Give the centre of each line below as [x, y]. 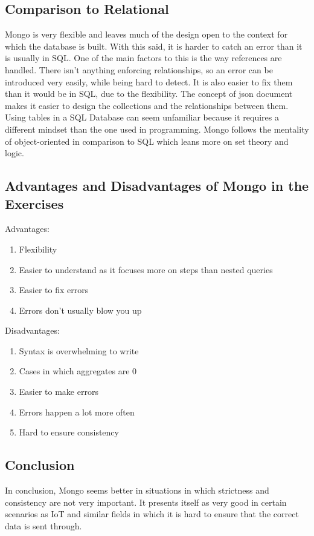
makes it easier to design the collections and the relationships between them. [147, 105]
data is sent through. [43, 525]
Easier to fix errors [54, 290]
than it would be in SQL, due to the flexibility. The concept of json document [149, 94]
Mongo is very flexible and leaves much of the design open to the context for [146, 34]
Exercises [34, 203]
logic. [14, 153]
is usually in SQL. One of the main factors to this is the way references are [143, 58]
